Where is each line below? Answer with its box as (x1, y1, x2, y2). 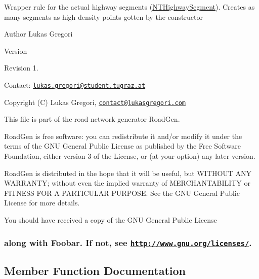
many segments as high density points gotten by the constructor (4, 11, 203, 22)
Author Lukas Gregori (4, 28, 73, 39)
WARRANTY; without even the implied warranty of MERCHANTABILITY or (4, 178, 251, 188)
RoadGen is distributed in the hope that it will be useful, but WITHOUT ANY (4, 167, 252, 178)
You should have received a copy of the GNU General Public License (4, 215, 217, 225)
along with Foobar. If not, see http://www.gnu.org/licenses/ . (4, 236, 252, 249)
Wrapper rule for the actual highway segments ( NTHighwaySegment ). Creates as (4, 2, 255, 12)
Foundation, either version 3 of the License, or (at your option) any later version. (4, 151, 255, 161)
